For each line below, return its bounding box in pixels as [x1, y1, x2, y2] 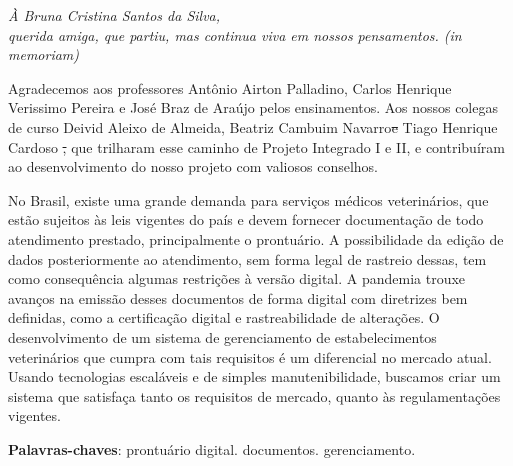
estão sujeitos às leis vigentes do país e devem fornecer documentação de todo [8, 209, 484, 230]
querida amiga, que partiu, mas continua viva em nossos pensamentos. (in [8, 24, 462, 45]
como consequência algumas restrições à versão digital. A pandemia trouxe [8, 268, 466, 289]
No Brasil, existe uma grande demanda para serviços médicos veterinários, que [8, 189, 489, 210]
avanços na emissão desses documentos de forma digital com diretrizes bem [8, 287, 468, 308]
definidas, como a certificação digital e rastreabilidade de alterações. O [8, 307, 440, 328]
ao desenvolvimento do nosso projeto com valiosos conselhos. [8, 156, 378, 177]
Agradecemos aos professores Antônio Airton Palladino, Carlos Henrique [8, 77, 452, 98]
